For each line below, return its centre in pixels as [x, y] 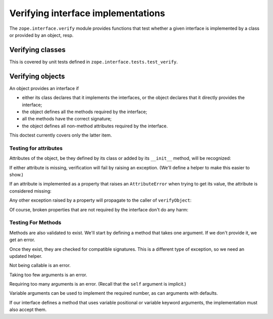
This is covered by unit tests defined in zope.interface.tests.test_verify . [94, 62]
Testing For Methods [35, 222]
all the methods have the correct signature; [67, 119]
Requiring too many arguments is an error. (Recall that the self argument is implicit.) [98, 284]
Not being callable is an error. [40, 265]
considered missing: [30, 191]
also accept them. [28, 310]
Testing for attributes [36, 148]
